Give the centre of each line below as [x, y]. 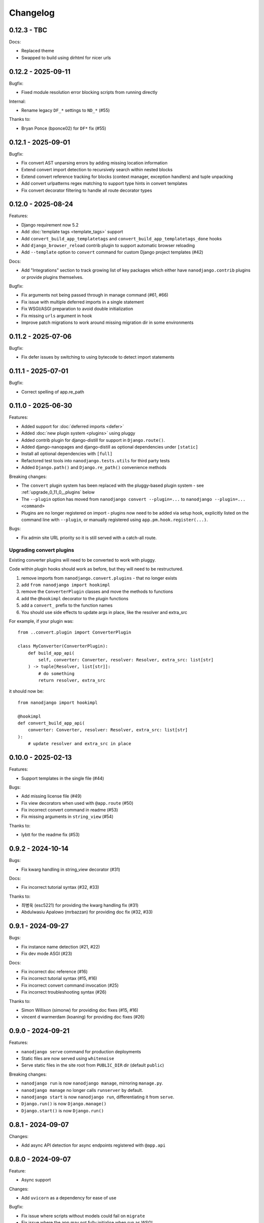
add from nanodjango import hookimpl [66, 585]
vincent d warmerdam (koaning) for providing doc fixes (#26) [83, 1017]
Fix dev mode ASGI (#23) [47, 953]
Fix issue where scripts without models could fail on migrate [83, 1216]
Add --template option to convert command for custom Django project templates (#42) [112, 252]
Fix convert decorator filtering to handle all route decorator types [87, 190]
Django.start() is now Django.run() [63, 1110]
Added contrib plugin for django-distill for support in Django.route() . [93, 440]
